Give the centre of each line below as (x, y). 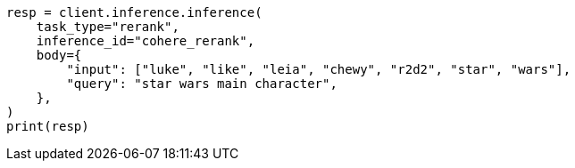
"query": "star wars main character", (202, 84)
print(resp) (48, 126)
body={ (59, 55)
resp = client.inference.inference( (134, 12)
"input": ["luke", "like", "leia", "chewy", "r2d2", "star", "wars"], (319, 69)
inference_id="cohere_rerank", (146, 41)
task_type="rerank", (108, 27)
